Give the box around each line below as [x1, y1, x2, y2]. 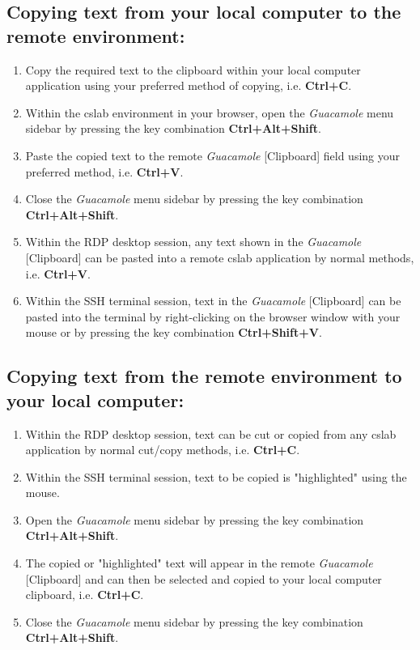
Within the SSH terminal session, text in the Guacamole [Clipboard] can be [25, 292, 401, 309]
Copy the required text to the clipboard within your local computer [25, 61, 361, 78]
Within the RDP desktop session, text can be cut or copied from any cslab [25, 425, 397, 442]
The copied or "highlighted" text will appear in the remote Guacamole [25, 554, 373, 571]
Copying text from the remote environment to [6, 363, 402, 389]
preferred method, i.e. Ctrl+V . [25, 163, 184, 180]
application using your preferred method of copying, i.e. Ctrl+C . [25, 77, 352, 94]
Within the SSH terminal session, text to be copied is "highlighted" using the [25, 468, 407, 485]
